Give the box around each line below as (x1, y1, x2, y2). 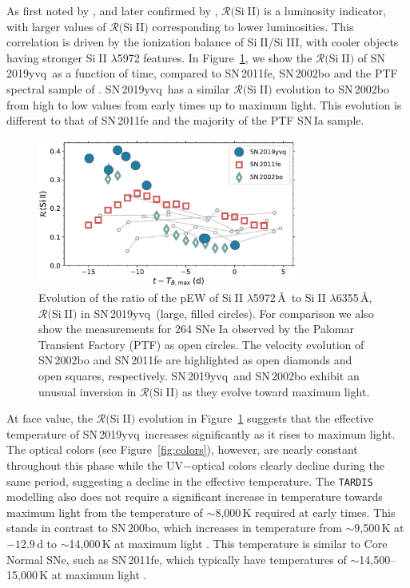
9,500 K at (354, 519, 404, 536)
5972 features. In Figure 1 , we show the (117, 49, 312, 66)
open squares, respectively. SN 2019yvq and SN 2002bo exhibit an (38, 367, 360, 384)
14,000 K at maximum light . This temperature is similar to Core (69, 535, 388, 552)
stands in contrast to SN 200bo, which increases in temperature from (6, 519, 342, 536)
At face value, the (6, 410, 94, 427)
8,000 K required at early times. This (215, 503, 396, 520)
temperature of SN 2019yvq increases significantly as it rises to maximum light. (6, 425, 396, 442)
